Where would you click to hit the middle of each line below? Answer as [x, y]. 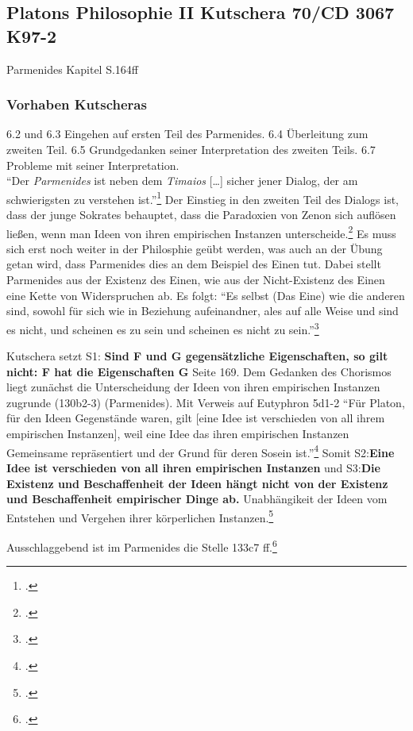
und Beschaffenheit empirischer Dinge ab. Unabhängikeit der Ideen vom [197, 499]
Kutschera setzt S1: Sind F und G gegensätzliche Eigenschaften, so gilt [197, 356]
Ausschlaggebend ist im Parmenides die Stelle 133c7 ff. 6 [142, 545]
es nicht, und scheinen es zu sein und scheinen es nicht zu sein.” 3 [163, 328]
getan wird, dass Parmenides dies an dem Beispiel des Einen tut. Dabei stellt [194, 264]
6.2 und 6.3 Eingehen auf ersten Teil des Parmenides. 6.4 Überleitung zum [187, 134]
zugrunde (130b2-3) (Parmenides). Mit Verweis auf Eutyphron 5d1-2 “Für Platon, [206, 402]
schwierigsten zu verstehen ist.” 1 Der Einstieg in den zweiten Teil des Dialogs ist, [203, 198]
